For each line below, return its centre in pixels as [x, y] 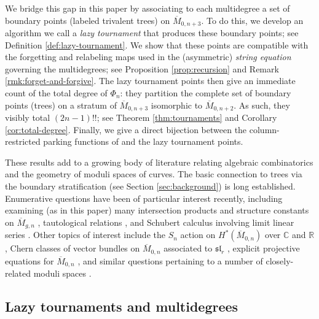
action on [198, 235]
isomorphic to [177, 105]
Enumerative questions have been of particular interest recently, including [144, 198]
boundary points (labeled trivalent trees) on [88, 20]
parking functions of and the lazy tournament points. [143, 141]
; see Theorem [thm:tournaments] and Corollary [187, 117]
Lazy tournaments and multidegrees [122, 306]
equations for [30, 260]
